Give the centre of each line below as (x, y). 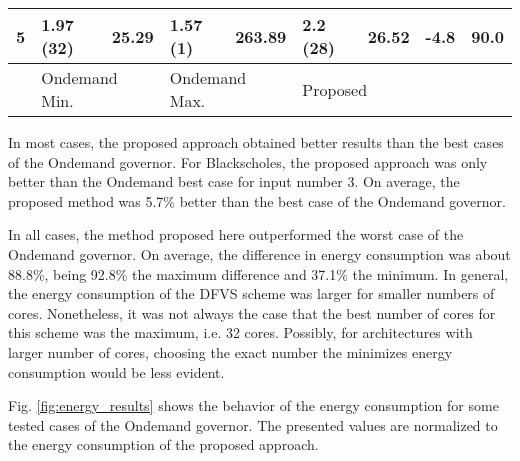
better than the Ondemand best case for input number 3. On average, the (234, 181)
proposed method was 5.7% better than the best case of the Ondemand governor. (257, 200)
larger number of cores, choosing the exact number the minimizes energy (230, 351)
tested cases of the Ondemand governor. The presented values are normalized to (253, 424)
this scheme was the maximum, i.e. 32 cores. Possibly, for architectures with (240, 332)
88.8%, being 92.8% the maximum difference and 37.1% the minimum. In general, (258, 273)
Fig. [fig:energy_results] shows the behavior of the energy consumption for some (253, 405)
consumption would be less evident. (116, 371)
